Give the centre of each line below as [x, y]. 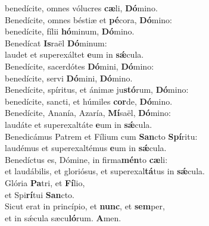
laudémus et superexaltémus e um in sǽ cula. [86, 148]
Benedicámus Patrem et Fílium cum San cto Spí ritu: [101, 136]
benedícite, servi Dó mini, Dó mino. [69, 78]
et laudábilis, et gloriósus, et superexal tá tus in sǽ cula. [105, 171]
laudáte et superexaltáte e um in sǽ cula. [79, 124]
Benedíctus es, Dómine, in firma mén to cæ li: [86, 159]
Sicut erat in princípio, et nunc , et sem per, [85, 206]
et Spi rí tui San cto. [40, 194]
